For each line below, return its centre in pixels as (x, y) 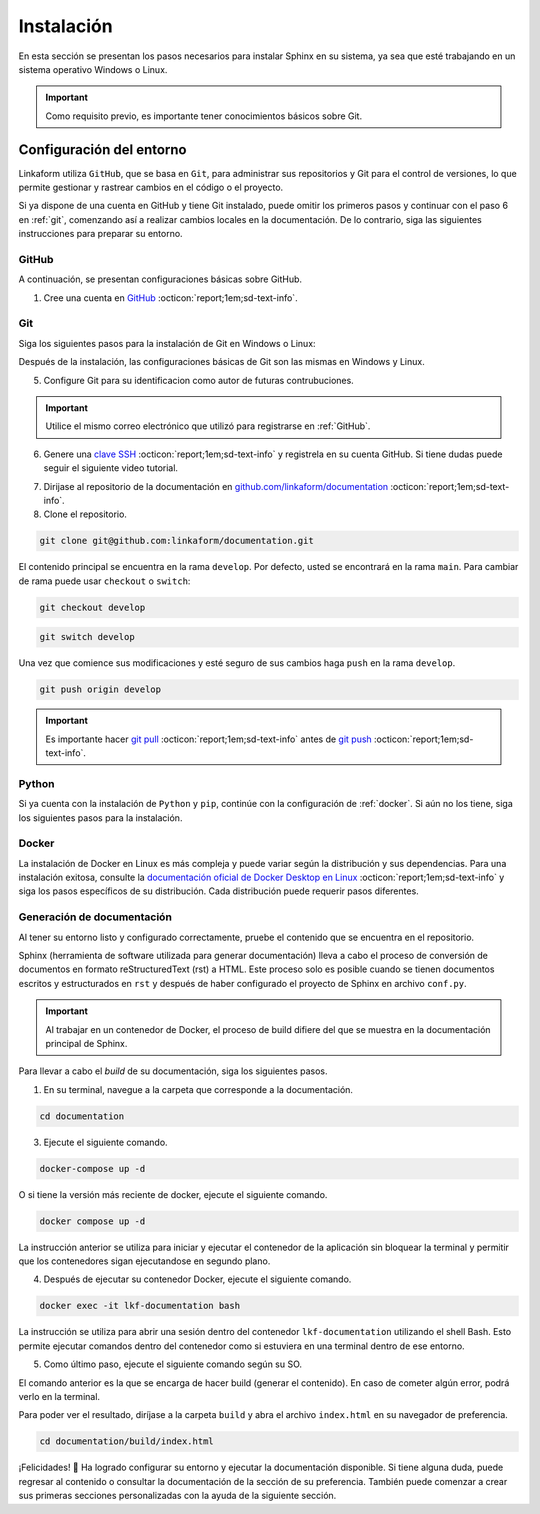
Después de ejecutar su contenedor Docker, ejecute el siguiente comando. (197, 1279)
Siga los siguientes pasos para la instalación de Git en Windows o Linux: (167, 343)
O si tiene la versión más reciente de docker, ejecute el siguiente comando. (173, 1194)
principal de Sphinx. (86, 1043)
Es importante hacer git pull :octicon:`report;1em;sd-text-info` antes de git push (208, 739)
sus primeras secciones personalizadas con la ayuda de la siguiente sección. (177, 1496)
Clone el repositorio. (85, 514)
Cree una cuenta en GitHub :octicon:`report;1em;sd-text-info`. (171, 297)
